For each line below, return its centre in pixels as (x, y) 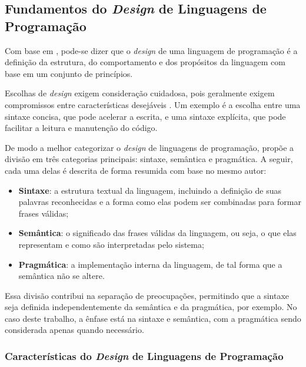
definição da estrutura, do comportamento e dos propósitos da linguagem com (145, 62)
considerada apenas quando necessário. (74, 330)
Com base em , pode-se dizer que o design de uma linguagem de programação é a (151, 50)
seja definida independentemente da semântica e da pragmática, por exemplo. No (151, 307)
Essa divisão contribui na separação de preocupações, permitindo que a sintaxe (147, 295)
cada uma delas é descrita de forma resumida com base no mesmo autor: (136, 170)
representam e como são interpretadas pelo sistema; (111, 244)
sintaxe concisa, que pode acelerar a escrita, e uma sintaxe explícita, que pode (145, 116)
